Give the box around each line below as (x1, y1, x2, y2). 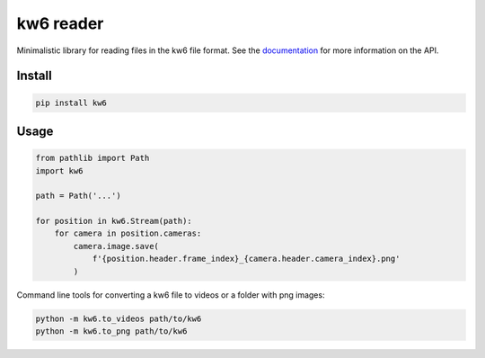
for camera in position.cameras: (54, 228, 202, 238)
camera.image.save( (73, 241, 159, 251)
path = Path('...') (35, 191, 121, 201)
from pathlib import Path (35, 153, 150, 164)
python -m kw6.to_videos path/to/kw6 (35, 313, 202, 324)
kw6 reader (16, 13, 104, 33)
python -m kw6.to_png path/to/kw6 (35, 327, 188, 336)
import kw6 (35, 166, 84, 175)
